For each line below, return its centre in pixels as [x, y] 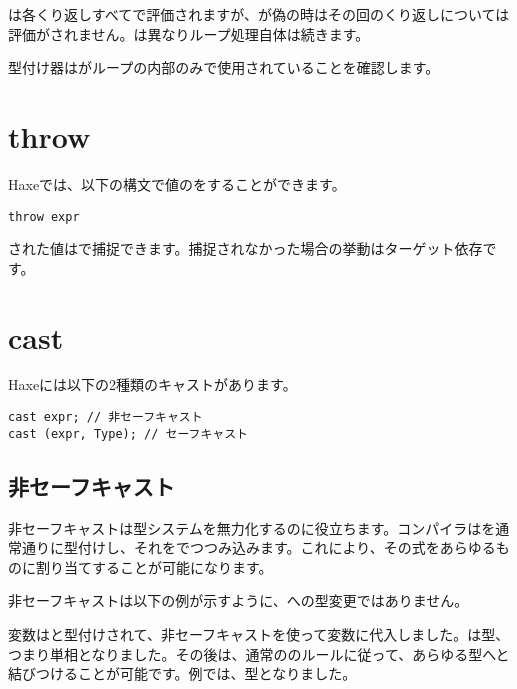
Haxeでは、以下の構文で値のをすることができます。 [177, 183]
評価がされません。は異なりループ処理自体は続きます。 [189, 33]
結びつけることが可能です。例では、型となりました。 [182, 673]
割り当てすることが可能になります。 [154, 566]
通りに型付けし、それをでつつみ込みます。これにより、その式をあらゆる [258, 547]
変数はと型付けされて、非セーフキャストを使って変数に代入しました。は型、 [259, 633]
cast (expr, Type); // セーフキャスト [128, 433]
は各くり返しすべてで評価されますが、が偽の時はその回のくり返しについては [259, 14]
